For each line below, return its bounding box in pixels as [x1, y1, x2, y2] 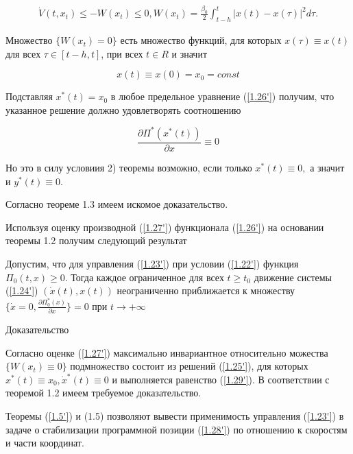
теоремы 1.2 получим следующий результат [5, 233, 187, 248]
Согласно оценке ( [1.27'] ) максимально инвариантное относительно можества [5, 345, 328, 359]
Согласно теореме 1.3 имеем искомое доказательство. [5, 197, 228, 211]
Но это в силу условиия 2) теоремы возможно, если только [5, 160, 252, 174]
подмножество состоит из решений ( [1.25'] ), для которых [70, 359, 308, 373]
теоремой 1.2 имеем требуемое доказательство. [5, 385, 202, 400]
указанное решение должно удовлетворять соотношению [5, 102, 241, 117]
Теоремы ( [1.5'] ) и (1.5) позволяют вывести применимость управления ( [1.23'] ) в [5, 408, 344, 422]
